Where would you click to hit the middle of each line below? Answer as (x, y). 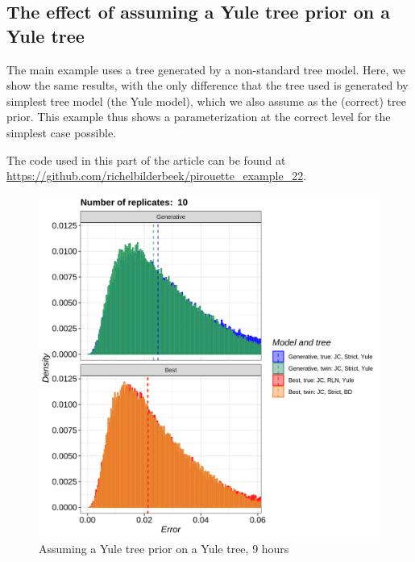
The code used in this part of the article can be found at (146, 159)
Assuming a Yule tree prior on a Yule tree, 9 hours (164, 549)
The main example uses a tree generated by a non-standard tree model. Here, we (206, 69)
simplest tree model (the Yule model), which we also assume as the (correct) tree (206, 101)
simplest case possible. (62, 132)
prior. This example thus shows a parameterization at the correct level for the (199, 117)
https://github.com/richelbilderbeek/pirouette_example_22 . (157, 176)
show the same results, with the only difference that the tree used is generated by (207, 85)
